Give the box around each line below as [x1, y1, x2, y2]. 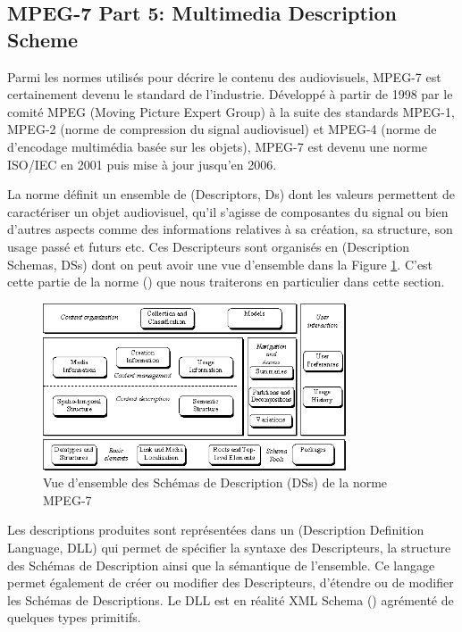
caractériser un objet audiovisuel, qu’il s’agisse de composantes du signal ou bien [7, 202, 449, 220]
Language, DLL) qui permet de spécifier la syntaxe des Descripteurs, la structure [7, 538, 451, 557]
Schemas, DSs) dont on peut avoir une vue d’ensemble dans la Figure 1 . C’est [7, 254, 433, 273]
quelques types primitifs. [7, 608, 141, 627]
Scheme [7, 25, 79, 53]
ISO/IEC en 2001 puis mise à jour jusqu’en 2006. [7, 154, 277, 173]
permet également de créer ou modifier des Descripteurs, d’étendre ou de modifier [7, 573, 454, 592]
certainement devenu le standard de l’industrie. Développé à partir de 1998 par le [7, 85, 453, 104]
